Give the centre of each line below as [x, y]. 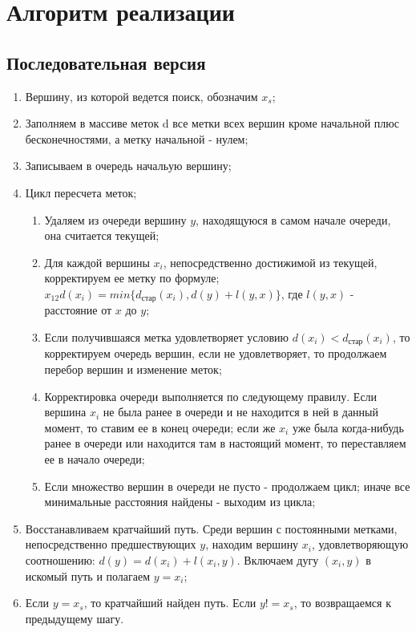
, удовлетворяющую [360, 544]
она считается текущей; [102, 235]
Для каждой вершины [97, 262]
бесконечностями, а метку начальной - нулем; [137, 138]
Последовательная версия [106, 62]
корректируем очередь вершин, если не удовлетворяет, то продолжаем [216, 353]
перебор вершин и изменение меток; [133, 369]
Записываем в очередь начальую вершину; [128, 166]
